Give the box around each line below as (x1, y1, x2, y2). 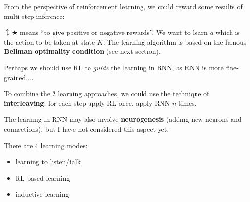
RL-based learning (15, 172, 70, 183)
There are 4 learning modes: (4, 140, 88, 150)
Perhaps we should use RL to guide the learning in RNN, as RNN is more (4, 62, 224, 72)
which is (215, 27, 240, 37)
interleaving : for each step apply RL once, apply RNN (4, 98, 170, 108)
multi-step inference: (4, 11, 65, 21)
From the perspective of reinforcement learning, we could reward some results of (4, 1, 243, 11)
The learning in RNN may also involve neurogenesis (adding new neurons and (4, 114, 242, 124)
